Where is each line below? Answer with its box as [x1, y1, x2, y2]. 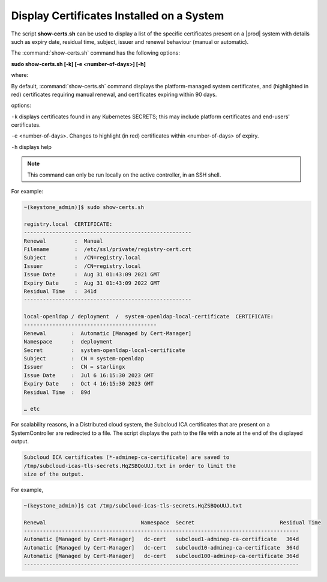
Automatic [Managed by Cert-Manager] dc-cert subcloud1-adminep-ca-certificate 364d [23, 536, 299, 543]
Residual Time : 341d [23, 288, 97, 294]
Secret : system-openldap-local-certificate [23, 347, 185, 354]
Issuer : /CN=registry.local [23, 262, 141, 270]
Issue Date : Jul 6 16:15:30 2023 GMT [23, 372, 154, 378]
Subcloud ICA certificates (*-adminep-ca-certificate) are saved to [23, 454, 230, 461]
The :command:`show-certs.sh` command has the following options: [11, 49, 180, 56]
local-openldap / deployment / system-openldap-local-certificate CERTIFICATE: [23, 313, 274, 320]
